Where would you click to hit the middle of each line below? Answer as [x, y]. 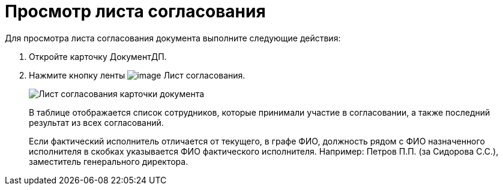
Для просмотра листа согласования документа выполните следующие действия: [173, 38]
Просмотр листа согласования [135, 11]
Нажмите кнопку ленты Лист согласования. [137, 75]
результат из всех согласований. [96, 122]
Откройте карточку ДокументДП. [98, 56]
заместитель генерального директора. [109, 161]
